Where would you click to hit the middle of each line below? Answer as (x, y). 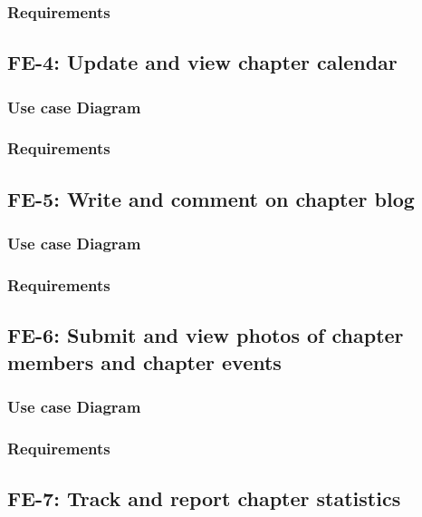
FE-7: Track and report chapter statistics (204, 498)
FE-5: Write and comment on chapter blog (211, 198)
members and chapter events (144, 361)
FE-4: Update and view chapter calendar (202, 62)
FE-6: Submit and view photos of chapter (206, 335)
